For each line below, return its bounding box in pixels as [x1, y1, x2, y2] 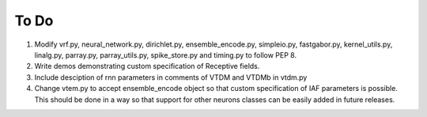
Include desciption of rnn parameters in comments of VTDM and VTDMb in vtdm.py [34, 72, 308, 82]
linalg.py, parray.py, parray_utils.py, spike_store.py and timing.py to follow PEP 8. [34, 50, 297, 59]
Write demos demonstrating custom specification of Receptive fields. [34, 62, 260, 71]
